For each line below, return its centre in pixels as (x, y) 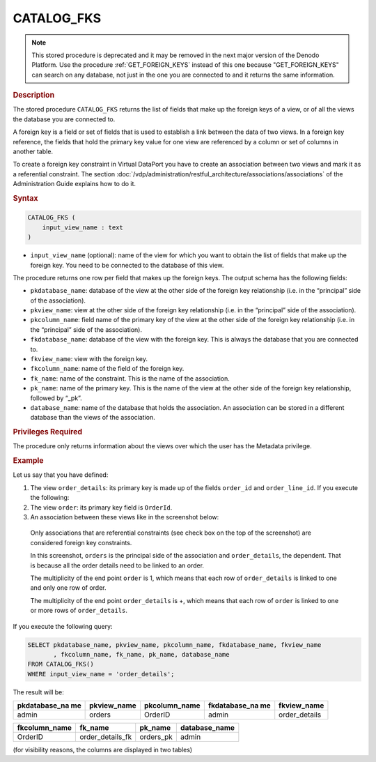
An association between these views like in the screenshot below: (125, 517)
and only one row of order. (69, 588)
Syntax (25, 198)
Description (34, 96)
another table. (33, 151)
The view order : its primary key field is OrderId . (101, 507)
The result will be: (38, 692)
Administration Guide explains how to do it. (74, 184)
